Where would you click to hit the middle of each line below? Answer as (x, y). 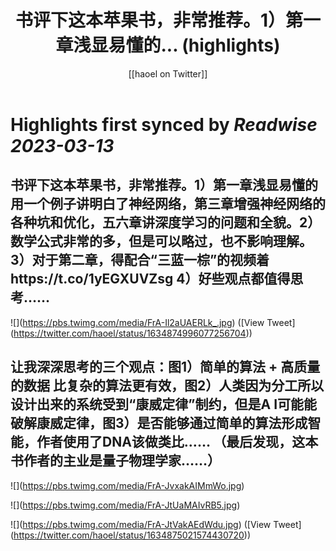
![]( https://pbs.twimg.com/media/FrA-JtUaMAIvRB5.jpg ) (125, 505)
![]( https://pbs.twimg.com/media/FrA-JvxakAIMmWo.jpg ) (127, 485)
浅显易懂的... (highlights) (177, 45)
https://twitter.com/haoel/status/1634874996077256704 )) (133, 333)
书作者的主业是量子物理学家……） (116, 461)
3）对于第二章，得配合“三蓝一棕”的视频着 (140, 260)
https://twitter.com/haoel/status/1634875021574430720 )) (132, 535)
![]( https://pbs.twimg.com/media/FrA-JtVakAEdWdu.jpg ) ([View (141, 524)
